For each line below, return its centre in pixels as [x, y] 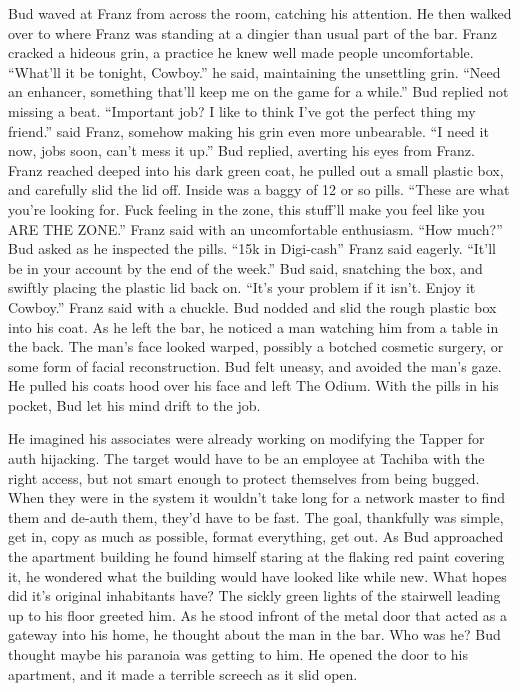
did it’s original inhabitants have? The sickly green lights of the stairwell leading [254, 595]
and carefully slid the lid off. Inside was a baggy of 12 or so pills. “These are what [259, 189]
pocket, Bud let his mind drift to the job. [134, 404]
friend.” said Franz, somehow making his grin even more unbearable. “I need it [248, 130]
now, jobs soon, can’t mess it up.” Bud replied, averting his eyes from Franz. [241, 150]
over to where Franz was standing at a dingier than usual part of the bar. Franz [252, 32]
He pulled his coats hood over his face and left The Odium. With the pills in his [253, 385]
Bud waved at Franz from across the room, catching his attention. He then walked [260, 13]
